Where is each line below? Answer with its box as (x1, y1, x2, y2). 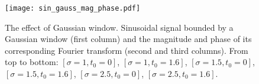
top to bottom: (5, 56, 59, 68)
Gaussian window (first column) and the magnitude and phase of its (5, 33, 252, 45)
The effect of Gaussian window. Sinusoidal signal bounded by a (5, 21, 234, 33)
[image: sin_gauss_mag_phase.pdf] (5, 4, 141, 12)
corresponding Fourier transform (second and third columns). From (5, 44, 248, 56)
